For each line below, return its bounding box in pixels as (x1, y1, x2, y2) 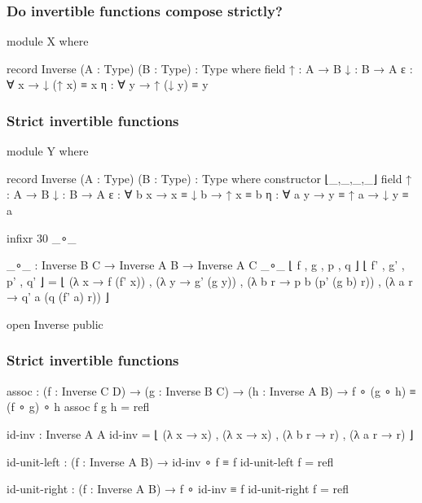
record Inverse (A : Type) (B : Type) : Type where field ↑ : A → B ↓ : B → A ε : (7, 59, 413, 77)
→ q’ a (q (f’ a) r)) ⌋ (7, 288, 110, 305)
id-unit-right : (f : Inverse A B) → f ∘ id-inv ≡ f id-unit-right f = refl (7, 480, 349, 497)
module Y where (7, 142, 89, 160)
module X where (7, 33, 89, 50)
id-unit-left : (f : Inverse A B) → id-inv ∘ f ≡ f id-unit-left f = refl (7, 453, 334, 470)
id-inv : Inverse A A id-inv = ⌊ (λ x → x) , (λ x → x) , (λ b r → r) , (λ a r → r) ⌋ (7, 425, 414, 442)
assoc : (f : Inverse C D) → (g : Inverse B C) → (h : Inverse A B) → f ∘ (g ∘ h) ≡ (7, 382, 416, 399)
